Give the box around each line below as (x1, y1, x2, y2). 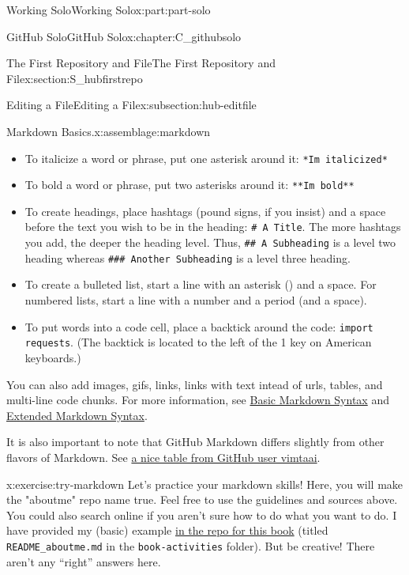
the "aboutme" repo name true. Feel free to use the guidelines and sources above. (6, 491, 398, 508)
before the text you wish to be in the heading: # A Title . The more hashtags (24, 218, 401, 235)
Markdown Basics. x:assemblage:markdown (6, 123, 211, 139)
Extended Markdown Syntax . (6, 407, 148, 423)
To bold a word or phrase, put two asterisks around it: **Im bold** (24, 176, 355, 193)
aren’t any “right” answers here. (6, 553, 161, 569)
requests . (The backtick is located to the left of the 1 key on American (24, 334, 372, 350)
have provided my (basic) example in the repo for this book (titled (6, 522, 328, 539)
